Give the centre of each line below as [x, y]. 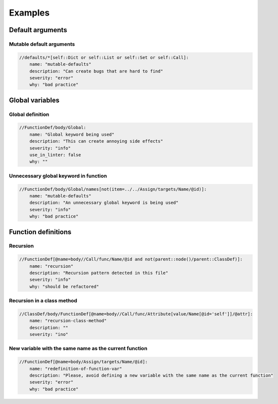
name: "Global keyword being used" [72, 134]
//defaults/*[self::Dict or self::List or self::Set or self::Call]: [104, 57]
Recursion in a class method [43, 301]
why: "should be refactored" [64, 286]
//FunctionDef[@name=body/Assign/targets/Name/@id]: [83, 362]
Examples [29, 13]
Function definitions [40, 232]
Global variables [34, 100]
